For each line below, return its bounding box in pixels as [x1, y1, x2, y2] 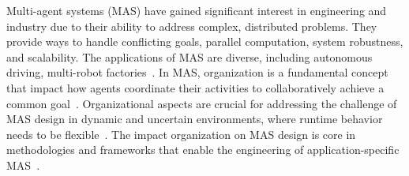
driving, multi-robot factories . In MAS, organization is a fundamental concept [6, 64, 388, 81]
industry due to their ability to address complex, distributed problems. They [6, 17, 377, 34]
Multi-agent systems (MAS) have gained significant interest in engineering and [6, 2, 387, 18]
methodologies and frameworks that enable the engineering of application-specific [6, 141, 400, 158]
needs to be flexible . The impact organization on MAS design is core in [6, 125, 356, 142]
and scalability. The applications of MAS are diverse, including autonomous [6, 48, 373, 65]
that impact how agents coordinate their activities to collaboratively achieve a [6, 79, 385, 95]
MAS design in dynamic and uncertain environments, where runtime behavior [6, 110, 383, 127]
